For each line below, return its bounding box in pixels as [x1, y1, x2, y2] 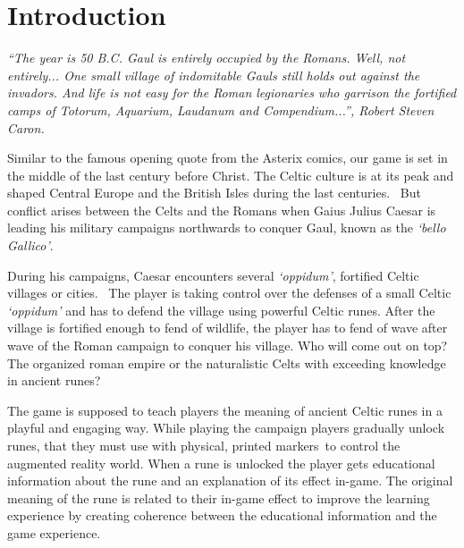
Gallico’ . [7, 236, 54, 255]
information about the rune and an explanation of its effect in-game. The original [7, 471, 453, 490]
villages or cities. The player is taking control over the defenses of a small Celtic [7, 283, 451, 302]
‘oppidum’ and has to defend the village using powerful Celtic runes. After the [7, 300, 435, 319]
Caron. [7, 118, 45, 137]
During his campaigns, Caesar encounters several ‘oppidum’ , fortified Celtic [7, 266, 419, 284]
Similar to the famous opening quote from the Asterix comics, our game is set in [7, 148, 448, 167]
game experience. [7, 523, 101, 542]
